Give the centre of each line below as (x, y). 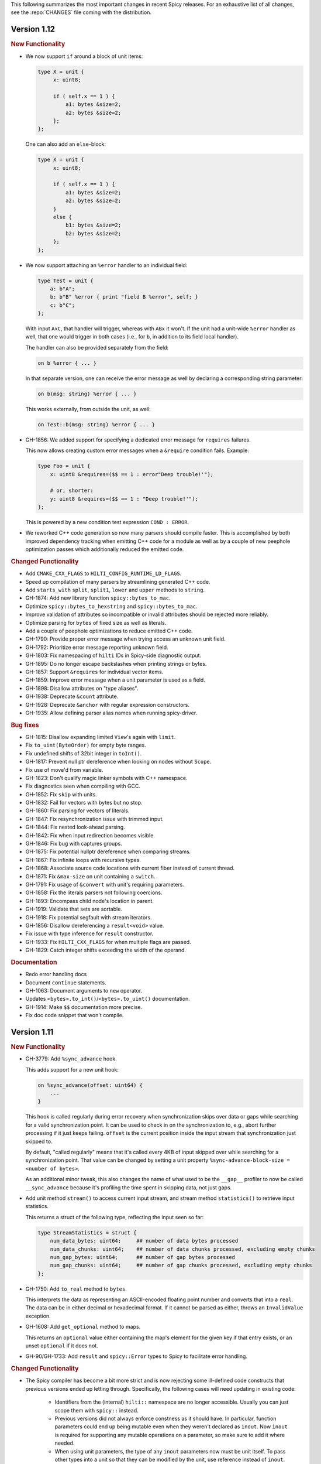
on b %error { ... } (67, 363)
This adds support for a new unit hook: (72, 1069)
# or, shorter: (72, 491)
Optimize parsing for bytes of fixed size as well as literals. (96, 622)
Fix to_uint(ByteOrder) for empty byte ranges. (86, 745)
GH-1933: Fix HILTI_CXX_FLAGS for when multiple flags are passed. (108, 942)
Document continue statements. (66, 982)
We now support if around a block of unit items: (84, 56)
